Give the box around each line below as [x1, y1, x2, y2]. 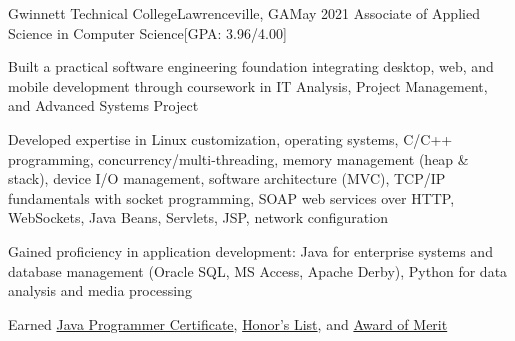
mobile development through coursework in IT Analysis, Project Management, [8, 75, 488, 96]
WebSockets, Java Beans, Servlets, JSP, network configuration [8, 207, 388, 228]
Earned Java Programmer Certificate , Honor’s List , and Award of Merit [8, 313, 448, 334]
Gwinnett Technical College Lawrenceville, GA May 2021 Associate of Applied [8, 3, 480, 23]
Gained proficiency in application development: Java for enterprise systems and [8, 240, 493, 261]
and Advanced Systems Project [8, 95, 199, 116]
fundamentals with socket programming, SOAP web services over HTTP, [8, 187, 455, 208]
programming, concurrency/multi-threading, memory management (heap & [8, 148, 469, 169]
